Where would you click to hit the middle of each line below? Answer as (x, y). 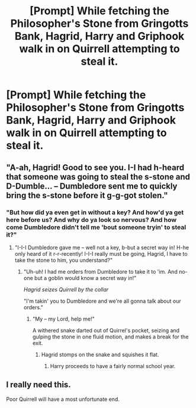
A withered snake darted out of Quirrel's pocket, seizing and (106, 330)
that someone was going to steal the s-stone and (98, 177)
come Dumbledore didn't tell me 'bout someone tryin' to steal (96, 227)
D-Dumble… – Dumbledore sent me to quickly (92, 186)
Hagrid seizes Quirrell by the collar (66, 289)
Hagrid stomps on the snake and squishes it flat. (100, 354)
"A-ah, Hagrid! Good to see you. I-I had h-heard (95, 167)
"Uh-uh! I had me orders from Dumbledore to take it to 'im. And (100, 271)
